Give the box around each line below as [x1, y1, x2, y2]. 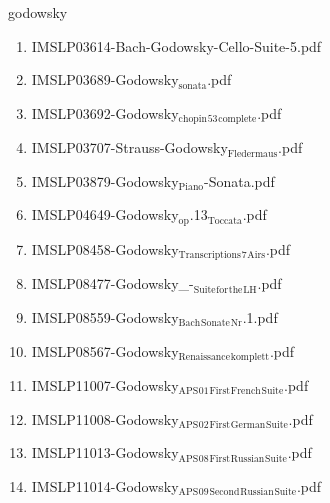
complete [218, 114, 257, 125]
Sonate [201, 318, 230, 329]
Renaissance [178, 351, 231, 362]
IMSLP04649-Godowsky [31, 204, 179, 225]
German [230, 420, 266, 431]
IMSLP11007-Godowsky [31, 374, 179, 395]
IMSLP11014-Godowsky [31, 475, 179, 496]
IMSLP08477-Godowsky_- [31, 273, 194, 294]
